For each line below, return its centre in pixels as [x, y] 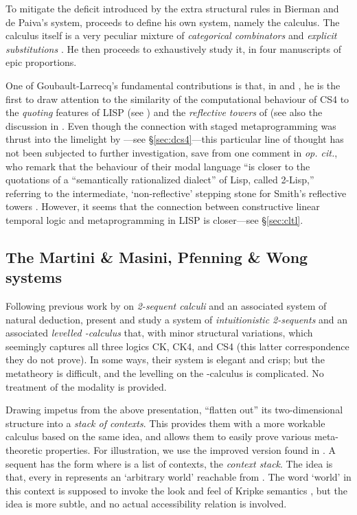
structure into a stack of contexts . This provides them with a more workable [165, 423]
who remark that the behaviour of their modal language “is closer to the [158, 166]
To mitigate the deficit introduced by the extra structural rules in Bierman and [172, 8]
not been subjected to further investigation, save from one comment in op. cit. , [172, 152]
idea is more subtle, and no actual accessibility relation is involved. [146, 504]
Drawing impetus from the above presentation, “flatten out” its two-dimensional [174, 410]
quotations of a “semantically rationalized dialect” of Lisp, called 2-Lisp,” [160, 180]
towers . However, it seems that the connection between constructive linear [163, 206]
